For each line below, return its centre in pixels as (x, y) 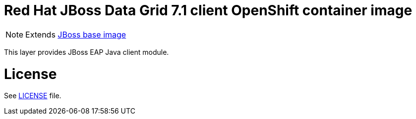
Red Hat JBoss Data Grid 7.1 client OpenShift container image (208, 10)
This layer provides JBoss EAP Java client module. (87, 52)
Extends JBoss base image (76, 34)
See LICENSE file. (33, 96)
